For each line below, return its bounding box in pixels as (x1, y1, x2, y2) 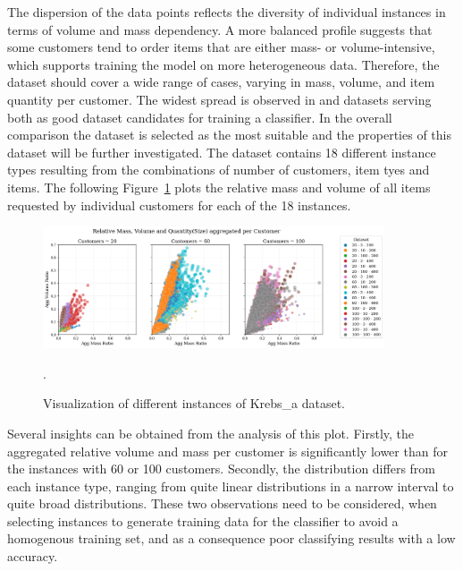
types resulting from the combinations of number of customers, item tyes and (7, 160, 430, 179)
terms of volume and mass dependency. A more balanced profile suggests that (7, 20, 433, 38)
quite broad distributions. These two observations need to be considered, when (7, 494, 437, 513)
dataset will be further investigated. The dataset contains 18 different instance (7, 142, 436, 161)
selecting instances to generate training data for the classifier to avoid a (7, 511, 399, 530)
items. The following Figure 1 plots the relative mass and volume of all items (7, 177, 431, 196)
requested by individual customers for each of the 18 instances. (7, 195, 351, 214)
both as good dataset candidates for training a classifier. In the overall (7, 107, 392, 126)
